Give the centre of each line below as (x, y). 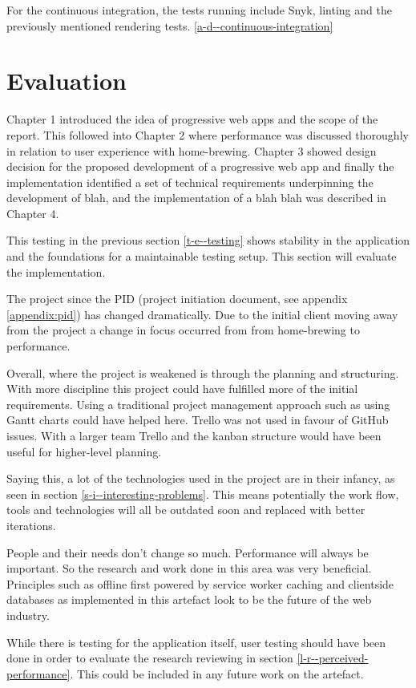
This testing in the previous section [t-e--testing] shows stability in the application (208, 240)
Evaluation (67, 81)
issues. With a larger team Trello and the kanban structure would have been (194, 435)
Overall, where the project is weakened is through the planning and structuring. (203, 372)
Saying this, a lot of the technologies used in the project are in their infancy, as (201, 478)
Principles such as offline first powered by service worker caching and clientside (200, 583)
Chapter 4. (33, 213)
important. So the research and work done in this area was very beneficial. (189, 568)
